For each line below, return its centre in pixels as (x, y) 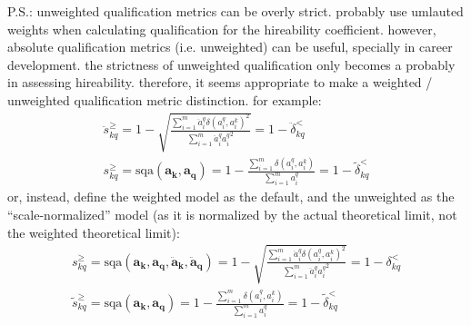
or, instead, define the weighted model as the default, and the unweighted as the (231, 197)
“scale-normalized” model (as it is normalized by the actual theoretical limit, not (232, 214)
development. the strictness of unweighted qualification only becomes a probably (231, 64)
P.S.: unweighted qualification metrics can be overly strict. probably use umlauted (235, 11)
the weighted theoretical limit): (94, 232)
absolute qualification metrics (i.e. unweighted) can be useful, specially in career (230, 47)
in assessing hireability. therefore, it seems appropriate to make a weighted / (220, 82)
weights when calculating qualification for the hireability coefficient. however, (222, 29)
